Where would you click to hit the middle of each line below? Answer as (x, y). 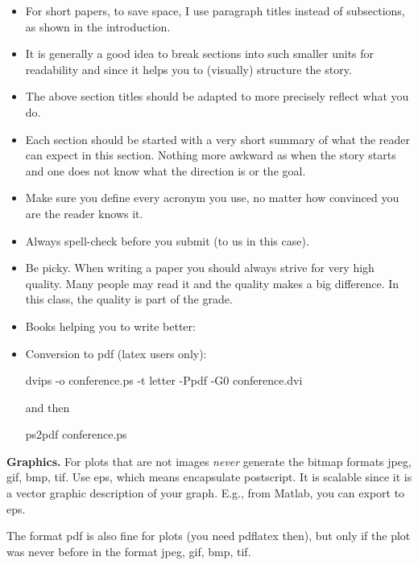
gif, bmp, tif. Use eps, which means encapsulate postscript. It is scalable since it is (209, 477)
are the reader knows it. (84, 213)
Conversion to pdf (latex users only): (116, 353)
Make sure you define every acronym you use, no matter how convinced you (212, 198)
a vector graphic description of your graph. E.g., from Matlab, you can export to (206, 493)
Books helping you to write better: (110, 326)
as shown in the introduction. (98, 26)
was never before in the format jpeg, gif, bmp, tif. (129, 551)
